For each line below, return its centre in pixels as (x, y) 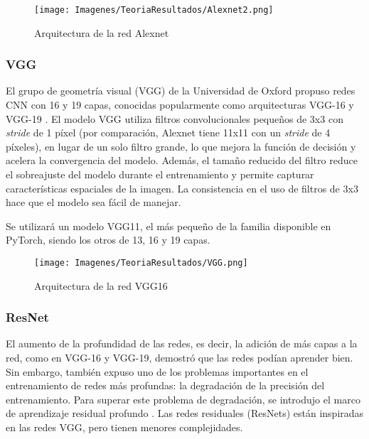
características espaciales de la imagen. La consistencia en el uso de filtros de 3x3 (182, 188)
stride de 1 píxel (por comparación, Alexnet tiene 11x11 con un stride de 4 (168, 132)
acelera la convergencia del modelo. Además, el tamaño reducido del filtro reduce (182, 160)
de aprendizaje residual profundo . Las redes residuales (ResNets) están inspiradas (185, 413)
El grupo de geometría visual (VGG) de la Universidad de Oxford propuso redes (181, 91)
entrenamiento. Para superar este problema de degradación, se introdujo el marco (183, 399)
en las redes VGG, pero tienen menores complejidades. (124, 427)
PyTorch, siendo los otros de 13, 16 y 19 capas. (108, 240)
